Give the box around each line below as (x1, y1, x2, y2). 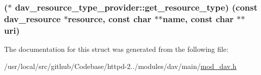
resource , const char (68, 12, 152, 25)
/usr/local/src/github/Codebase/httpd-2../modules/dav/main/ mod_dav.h (4, 60, 237, 71)
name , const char (163, 12, 234, 25)
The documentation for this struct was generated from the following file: (4, 44, 229, 54)
